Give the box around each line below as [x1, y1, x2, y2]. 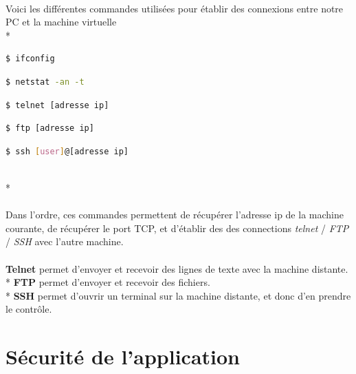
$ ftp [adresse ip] [5, 123, 94, 134]
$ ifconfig [5, 54, 55, 64]
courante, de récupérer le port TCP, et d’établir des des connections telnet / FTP [5, 220, 349, 235]
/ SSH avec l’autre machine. [5, 234, 124, 249]
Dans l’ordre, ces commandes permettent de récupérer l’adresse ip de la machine [5, 207, 344, 222]
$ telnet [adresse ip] [5, 100, 109, 110]
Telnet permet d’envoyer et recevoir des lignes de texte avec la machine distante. [5, 261, 348, 276]
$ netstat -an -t [5, 76, 85, 87]
